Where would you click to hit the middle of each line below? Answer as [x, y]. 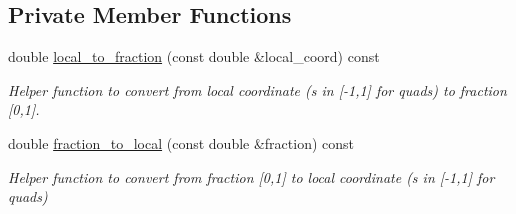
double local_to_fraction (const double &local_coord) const [194, 56]
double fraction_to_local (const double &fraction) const [181, 142]
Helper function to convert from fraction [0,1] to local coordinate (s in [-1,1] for [251, 176]
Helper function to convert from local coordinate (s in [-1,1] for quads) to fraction [257, 89]
